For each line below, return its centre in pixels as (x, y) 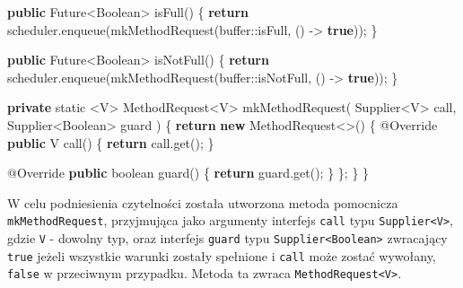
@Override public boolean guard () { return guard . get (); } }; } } (188, 173)
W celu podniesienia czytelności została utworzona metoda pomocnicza (203, 202)
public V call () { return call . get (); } (111, 142)
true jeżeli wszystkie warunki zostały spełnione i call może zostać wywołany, (222, 255)
